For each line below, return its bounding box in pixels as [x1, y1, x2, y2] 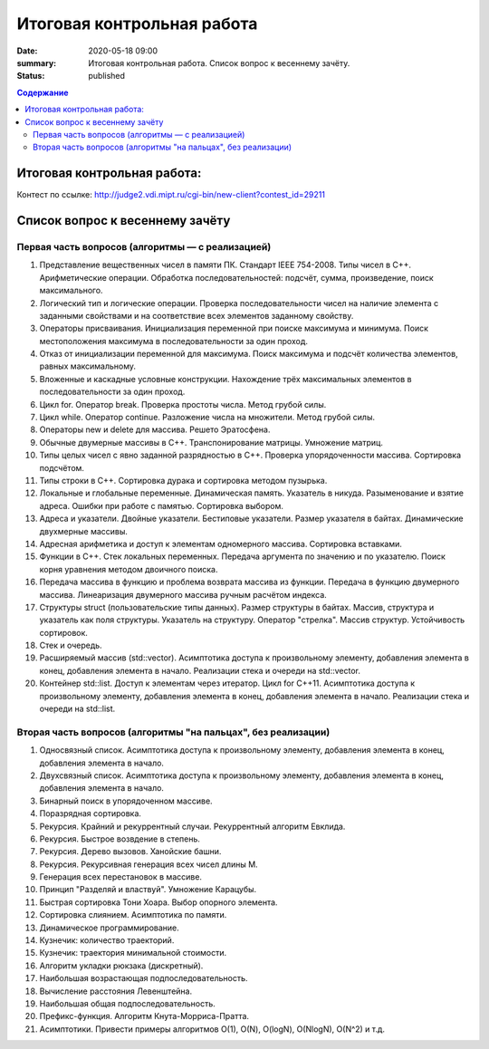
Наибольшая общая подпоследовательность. [39, 997, 216, 1009]
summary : [16, 57, 57, 68]
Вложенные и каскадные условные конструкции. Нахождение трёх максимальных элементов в [39, 373, 412, 384]
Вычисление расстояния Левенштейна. [39, 986, 193, 996]
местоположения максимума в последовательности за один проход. [39, 335, 308, 346]
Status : [16, 71, 45, 82]
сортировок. [39, 627, 88, 638]
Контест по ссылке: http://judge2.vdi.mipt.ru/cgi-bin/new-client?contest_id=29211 [16, 189, 326, 200]
